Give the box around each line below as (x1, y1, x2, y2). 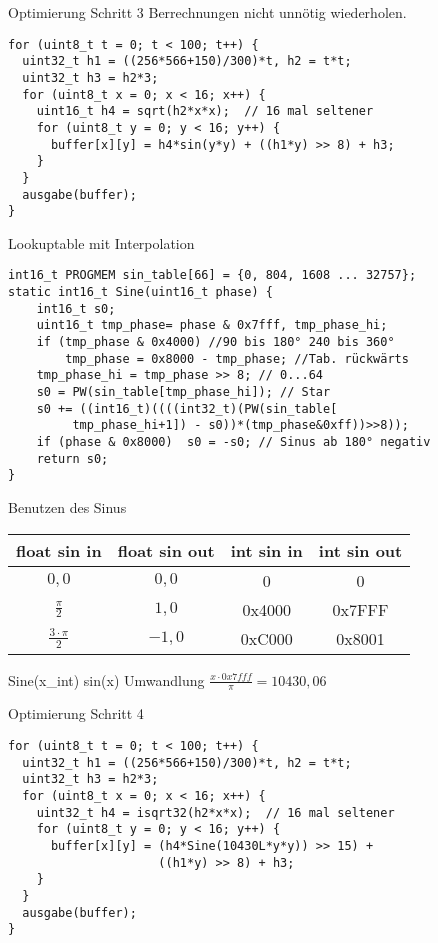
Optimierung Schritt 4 (8, 703, 144, 724)
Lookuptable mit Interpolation (8, 232, 195, 253)
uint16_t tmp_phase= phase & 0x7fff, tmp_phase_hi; (36, 318, 388, 333)
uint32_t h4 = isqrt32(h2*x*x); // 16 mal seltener (36, 805, 395, 820)
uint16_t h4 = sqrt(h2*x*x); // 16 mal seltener (36, 104, 374, 119)
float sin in (16, 538, 102, 562)
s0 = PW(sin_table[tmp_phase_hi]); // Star (36, 385, 331, 399)
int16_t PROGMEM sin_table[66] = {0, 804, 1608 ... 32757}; (8, 268, 417, 283)
